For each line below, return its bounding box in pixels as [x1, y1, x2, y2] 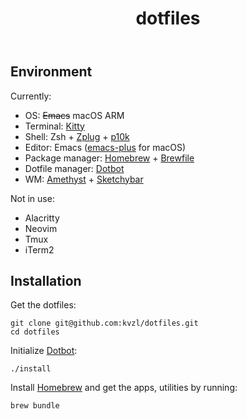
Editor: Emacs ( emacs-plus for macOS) [24, 141, 187, 153]
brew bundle [10, 401, 60, 411]
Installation [10, 273, 82, 289]
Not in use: [10, 192, 55, 204]
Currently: [10, 90, 52, 102]
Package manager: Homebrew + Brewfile [24, 152, 195, 164]
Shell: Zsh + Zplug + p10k [24, 130, 130, 142]
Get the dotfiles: [10, 299, 77, 311]
